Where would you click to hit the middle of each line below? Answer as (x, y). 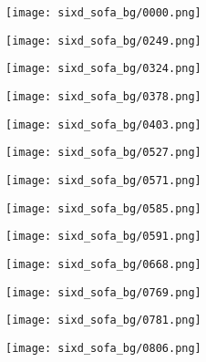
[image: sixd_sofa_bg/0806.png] (103, 348)
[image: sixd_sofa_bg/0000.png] (103, 13)
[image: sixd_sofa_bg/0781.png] (103, 321)
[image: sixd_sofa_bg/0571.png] (103, 180)
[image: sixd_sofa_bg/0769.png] (103, 292)
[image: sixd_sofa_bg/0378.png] (103, 96)
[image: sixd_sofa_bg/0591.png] (103, 237)
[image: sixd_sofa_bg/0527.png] (103, 153)
